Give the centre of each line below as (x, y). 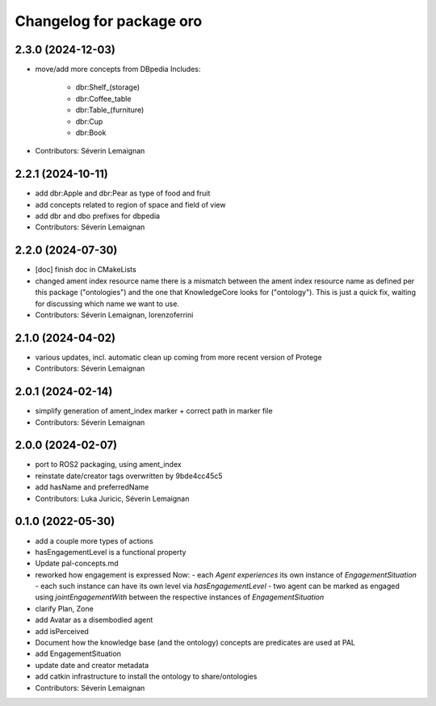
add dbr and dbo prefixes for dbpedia (98, 216)
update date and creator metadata (92, 665)
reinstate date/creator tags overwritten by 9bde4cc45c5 (129, 476)
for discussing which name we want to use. (107, 304)
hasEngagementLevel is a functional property (111, 552)
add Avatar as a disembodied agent (94, 620)
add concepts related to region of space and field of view (130, 204)
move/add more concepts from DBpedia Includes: (118, 69)
